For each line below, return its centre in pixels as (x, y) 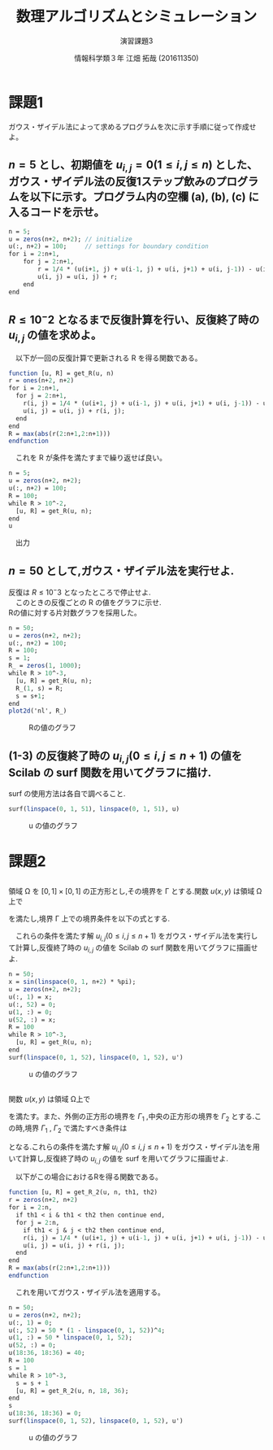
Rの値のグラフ (53, 728)
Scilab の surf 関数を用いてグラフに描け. (110, 772)
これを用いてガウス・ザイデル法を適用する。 (90, 1292)
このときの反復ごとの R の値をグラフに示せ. (88, 602)
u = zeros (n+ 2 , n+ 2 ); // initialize (70, 239)
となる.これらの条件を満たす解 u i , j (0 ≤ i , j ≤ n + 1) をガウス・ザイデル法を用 (134, 1147)
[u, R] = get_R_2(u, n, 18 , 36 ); (72, 1391)
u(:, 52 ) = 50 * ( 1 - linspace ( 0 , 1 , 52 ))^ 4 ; (87, 1330)
